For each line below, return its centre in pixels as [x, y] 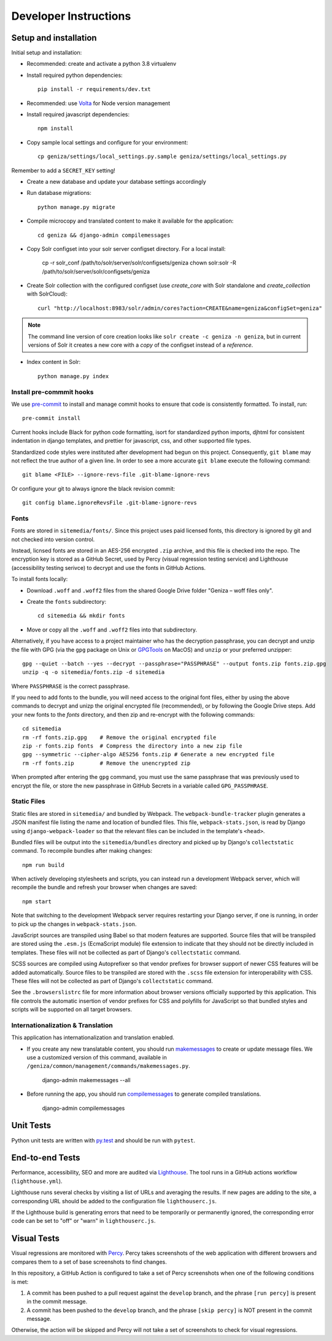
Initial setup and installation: [47, 53]
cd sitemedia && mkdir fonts [81, 616]
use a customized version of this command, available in [97, 1058]
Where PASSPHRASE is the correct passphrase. [71, 686]
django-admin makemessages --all [87, 1080]
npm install [56, 129]
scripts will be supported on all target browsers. [72, 1010]
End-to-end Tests [46, 1158]
